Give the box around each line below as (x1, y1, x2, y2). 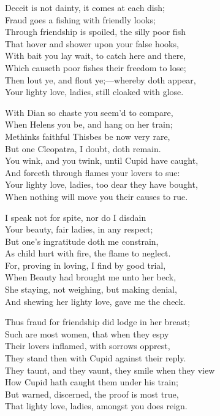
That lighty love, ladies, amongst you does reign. (5, 399, 188, 412)
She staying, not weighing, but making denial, (5, 283, 177, 296)
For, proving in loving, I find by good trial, (5, 258, 166, 271)
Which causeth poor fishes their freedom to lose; (5, 61, 186, 74)
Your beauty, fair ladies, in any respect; (5, 223, 153, 236)
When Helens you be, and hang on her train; (5, 118, 173, 131)
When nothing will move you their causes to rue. (5, 190, 188, 202)
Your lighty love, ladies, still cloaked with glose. (5, 85, 184, 98)
